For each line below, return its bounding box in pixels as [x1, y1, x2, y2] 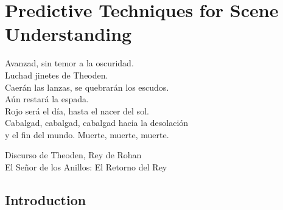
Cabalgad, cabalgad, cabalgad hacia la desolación [5, 116, 189, 129]
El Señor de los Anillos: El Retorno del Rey [5, 161, 167, 173]
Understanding [5, 21, 132, 46]
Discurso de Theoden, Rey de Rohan [5, 149, 142, 161]
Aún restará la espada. [5, 93, 89, 105]
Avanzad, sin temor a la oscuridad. [5, 57, 134, 69]
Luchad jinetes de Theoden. [5, 68, 108, 81]
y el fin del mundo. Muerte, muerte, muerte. [5, 128, 169, 141]
